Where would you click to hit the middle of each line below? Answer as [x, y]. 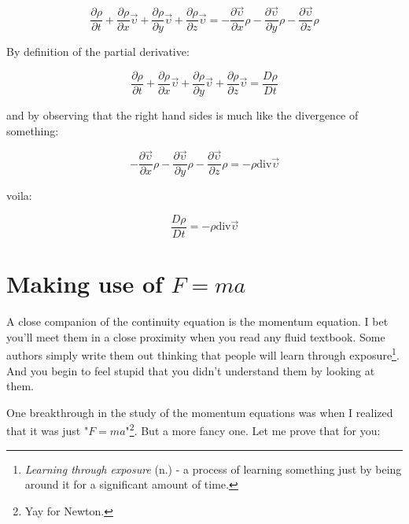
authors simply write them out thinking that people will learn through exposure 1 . [203, 354]
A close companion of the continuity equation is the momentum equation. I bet [197, 321]
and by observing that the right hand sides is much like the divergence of [182, 114]
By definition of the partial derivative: [98, 52]
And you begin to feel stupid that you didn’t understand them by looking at [191, 370]
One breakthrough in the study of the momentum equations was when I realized [200, 412]
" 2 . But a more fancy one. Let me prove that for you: [253, 430]
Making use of [85, 284]
